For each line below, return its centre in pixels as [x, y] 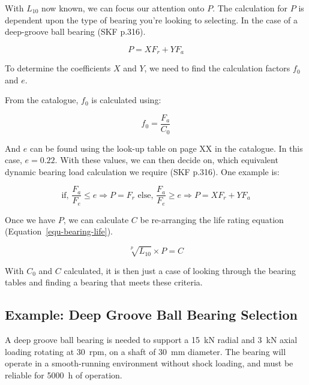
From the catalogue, [42, 100]
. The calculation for [250, 8]
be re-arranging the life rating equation [212, 219]
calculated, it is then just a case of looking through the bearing [180, 270]
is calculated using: [126, 100]
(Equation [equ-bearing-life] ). [59, 231]
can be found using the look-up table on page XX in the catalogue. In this [166, 148]
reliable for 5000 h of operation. [64, 375]
